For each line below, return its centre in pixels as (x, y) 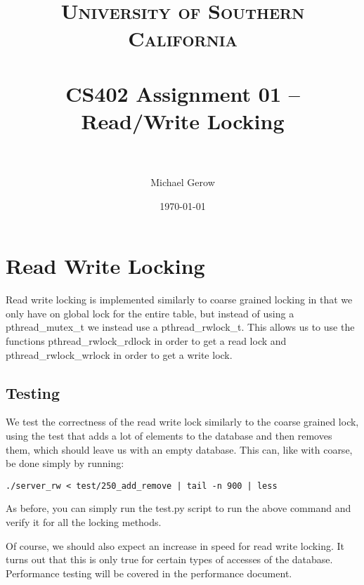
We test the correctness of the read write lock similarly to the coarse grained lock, (182, 422)
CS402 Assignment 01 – (183, 93)
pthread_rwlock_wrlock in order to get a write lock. (119, 354)
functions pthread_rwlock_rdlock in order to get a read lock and (146, 340)
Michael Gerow (183, 182)
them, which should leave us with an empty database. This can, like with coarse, (179, 449)
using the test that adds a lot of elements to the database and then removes (169, 435)
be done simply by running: (65, 463)
